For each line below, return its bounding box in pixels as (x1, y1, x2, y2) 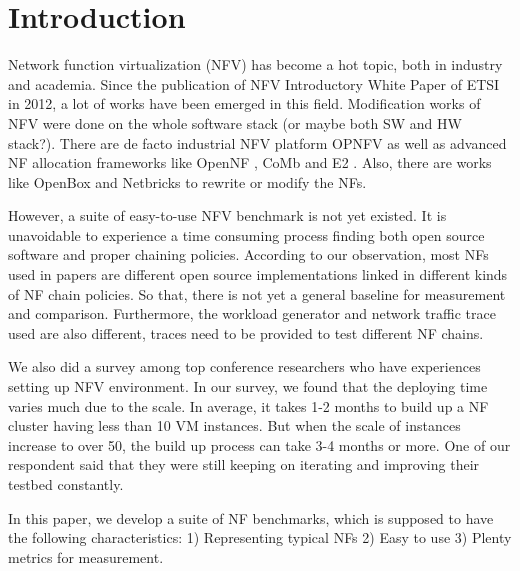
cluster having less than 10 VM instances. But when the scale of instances (8, 415, 461, 436)
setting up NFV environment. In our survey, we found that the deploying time (8, 376, 488, 397)
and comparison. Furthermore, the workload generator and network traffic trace (8, 303, 496, 324)
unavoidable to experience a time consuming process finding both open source (8, 224, 485, 245)
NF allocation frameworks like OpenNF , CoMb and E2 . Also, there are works (8, 152, 492, 173)
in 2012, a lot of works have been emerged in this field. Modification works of (8, 93, 481, 114)
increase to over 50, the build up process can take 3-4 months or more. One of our (8, 434, 511, 455)
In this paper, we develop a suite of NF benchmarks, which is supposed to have (8, 507, 494, 528)
